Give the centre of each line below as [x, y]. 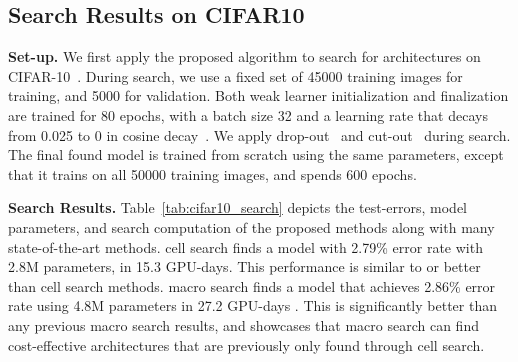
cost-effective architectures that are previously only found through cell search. [246, 344]
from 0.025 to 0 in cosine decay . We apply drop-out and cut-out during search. [259, 134]
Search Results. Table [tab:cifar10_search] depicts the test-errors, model [238, 207]
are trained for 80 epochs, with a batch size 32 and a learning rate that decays [248, 114]
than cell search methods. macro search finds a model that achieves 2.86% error [252, 285]
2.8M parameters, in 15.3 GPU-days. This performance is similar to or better [244, 266]
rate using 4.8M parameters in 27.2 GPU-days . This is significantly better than [252, 305]
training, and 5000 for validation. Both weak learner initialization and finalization [258, 95]
